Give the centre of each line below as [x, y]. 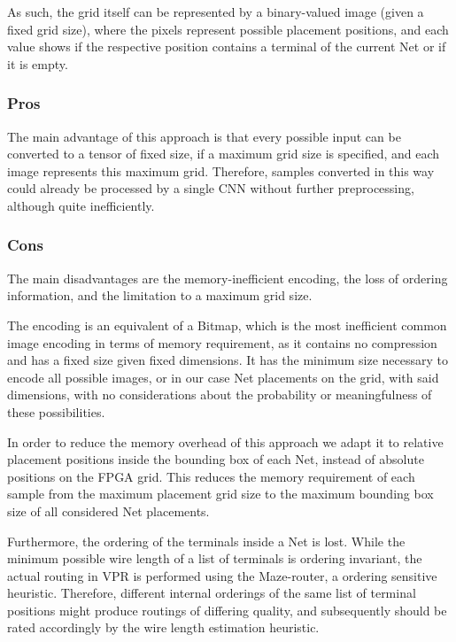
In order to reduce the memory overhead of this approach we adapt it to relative [225, 441]
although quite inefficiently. [81, 205]
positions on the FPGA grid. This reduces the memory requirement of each [211, 476]
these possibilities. [56, 411]
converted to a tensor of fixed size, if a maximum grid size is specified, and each [224, 154]
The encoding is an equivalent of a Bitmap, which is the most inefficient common [227, 325]
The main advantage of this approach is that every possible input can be [204, 136]
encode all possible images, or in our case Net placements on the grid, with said [223, 377]
